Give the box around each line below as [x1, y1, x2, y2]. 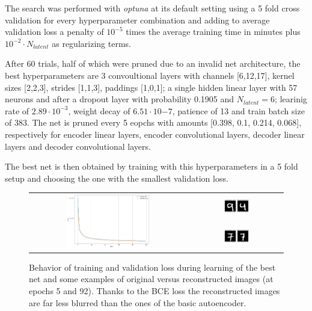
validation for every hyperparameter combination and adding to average [5, 13, 270, 26]
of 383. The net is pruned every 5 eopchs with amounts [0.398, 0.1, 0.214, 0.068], [5, 116, 302, 129]
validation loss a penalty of [5, 25, 104, 38]
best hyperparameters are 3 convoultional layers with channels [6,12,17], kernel [5, 69, 295, 81]
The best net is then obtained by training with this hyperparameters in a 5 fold [5, 160, 298, 173]
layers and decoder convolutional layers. [5, 140, 151, 152]
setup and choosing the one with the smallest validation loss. [5, 171, 228, 184]
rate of [5, 104, 29, 117]
